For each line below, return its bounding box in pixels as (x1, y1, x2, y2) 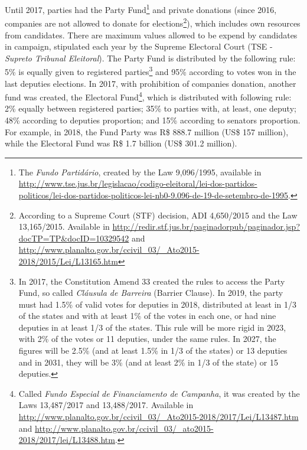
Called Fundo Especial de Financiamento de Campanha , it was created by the (18, 387, 300, 399)
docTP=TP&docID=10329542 (18, 231, 129, 244)
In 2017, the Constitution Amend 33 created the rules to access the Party (18, 275, 285, 287)
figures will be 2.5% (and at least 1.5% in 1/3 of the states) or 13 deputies (18, 344, 288, 357)
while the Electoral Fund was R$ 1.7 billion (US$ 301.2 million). (5, 137, 237, 149)
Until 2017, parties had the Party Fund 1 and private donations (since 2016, (5, 2, 277, 15)
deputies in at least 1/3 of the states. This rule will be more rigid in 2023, (18, 321, 286, 333)
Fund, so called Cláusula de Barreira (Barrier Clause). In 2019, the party (18, 286, 283, 299)
